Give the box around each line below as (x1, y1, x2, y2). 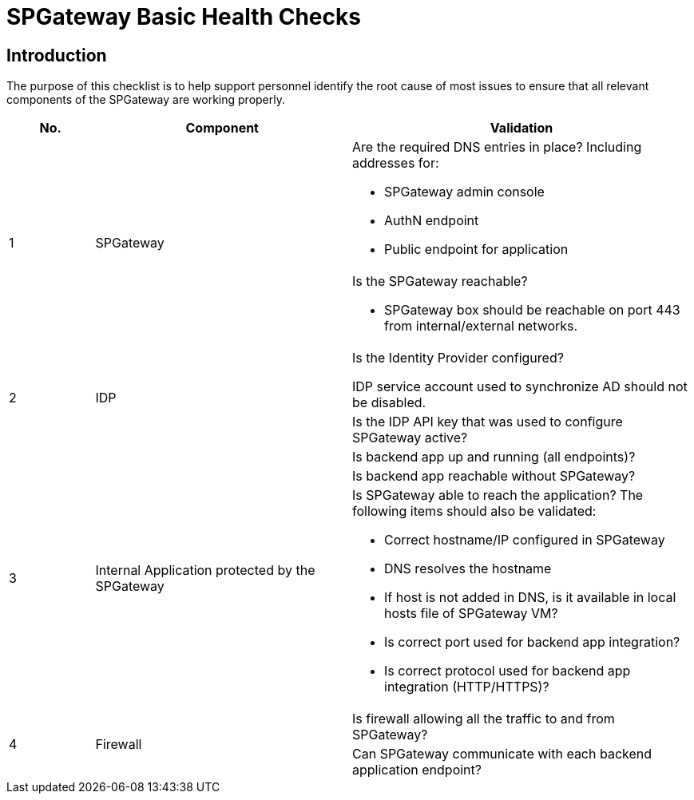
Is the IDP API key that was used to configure (352, 414, 623, 430)
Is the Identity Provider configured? (352, 350, 564, 366)
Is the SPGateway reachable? (352, 273, 528, 290)
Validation (490, 120, 553, 137)
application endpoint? (352, 762, 482, 778)
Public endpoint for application (384, 241, 569, 258)
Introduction (6, 45, 107, 65)
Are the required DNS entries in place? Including (352, 139, 642, 156)
